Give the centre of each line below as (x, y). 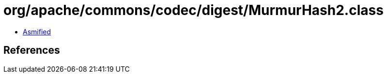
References (32, 50)
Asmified (37, 31)
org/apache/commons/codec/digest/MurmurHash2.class (193, 10)
